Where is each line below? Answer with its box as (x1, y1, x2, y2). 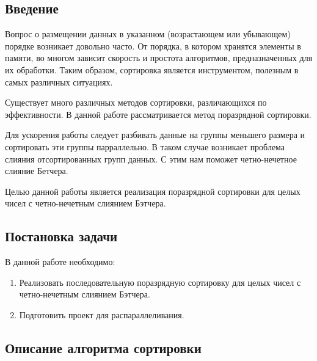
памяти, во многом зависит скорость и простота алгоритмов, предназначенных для (5, 51, 313, 64)
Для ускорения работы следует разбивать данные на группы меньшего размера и (5, 128, 305, 141)
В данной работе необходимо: (5, 255, 115, 268)
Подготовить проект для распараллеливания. (19, 308, 184, 321)
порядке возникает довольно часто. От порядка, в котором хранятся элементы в (5, 39, 301, 52)
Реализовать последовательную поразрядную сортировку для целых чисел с (19, 275, 301, 288)
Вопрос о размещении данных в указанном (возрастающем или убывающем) (5, 27, 291, 40)
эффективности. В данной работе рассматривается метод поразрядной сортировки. (5, 108, 312, 120)
